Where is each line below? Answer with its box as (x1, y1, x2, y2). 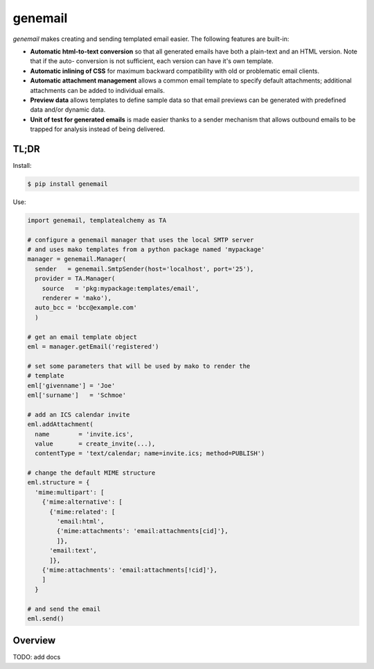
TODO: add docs (12, 653, 61, 661)
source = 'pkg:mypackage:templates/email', (42, 285, 199, 292)
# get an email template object (27, 333, 138, 341)
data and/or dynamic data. (30, 105, 106, 114)
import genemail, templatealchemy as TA (27, 216, 166, 224)
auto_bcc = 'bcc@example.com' (35, 304, 138, 312)
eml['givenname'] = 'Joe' (27, 382, 116, 389)
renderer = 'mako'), (42, 294, 112, 302)
